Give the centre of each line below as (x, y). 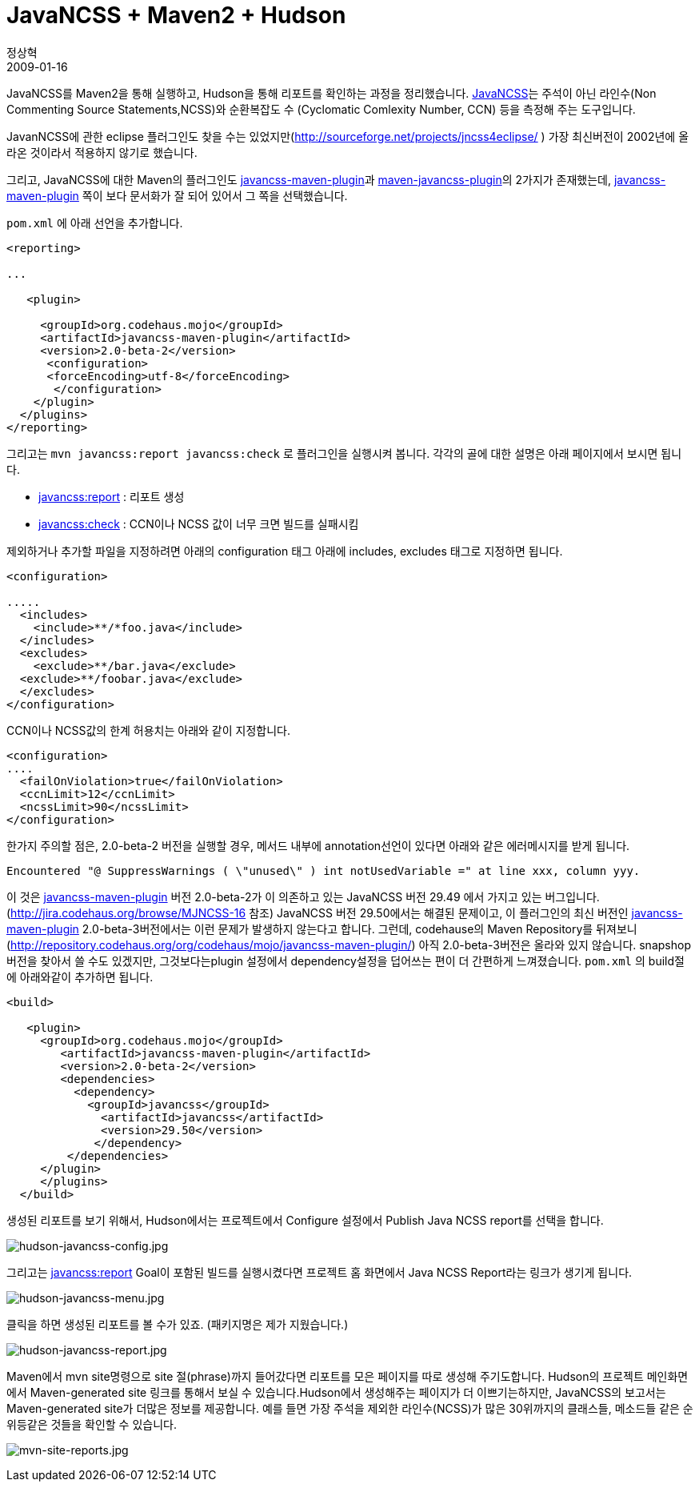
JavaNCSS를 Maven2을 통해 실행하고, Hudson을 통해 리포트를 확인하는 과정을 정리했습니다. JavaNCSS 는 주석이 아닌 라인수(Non (332, 93)
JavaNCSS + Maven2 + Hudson (176, 15)
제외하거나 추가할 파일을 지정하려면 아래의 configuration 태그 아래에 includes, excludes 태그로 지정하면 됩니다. (285, 551)
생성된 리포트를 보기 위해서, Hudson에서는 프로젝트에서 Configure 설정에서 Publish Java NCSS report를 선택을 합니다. (305, 1220)
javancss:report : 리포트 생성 (112, 496)
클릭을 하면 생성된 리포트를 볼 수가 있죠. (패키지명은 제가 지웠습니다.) (178, 1324)
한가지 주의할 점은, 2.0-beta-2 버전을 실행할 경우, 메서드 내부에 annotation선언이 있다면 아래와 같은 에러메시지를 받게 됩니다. (318, 845)
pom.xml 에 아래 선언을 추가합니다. (95, 223)
